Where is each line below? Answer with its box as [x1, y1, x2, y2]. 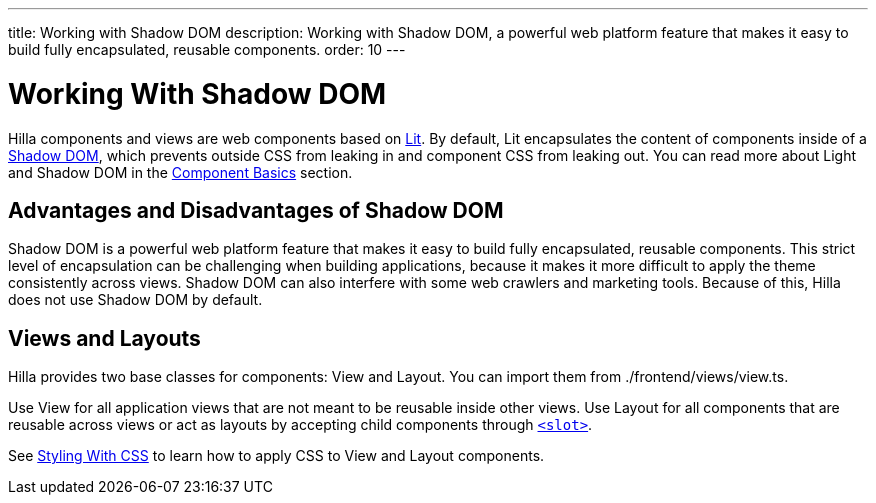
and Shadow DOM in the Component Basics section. [8, 163, 353, 181]
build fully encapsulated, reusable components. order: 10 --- [8, 41, 406, 58]
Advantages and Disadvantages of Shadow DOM [8, 197, 504, 223]
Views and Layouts [8, 325, 201, 351]
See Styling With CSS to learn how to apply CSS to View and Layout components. [8, 447, 545, 465]
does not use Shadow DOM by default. [8, 291, 263, 309]
